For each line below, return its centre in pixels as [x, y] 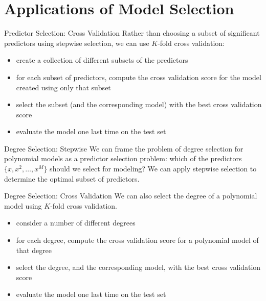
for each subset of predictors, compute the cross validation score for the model [139, 77]
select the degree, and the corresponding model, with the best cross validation [138, 267]
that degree [34, 250]
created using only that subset [63, 87]
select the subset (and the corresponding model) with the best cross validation [139, 104]
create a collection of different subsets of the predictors [102, 60]
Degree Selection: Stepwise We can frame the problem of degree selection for [124, 148]
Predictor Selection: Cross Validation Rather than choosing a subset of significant [132, 33]
